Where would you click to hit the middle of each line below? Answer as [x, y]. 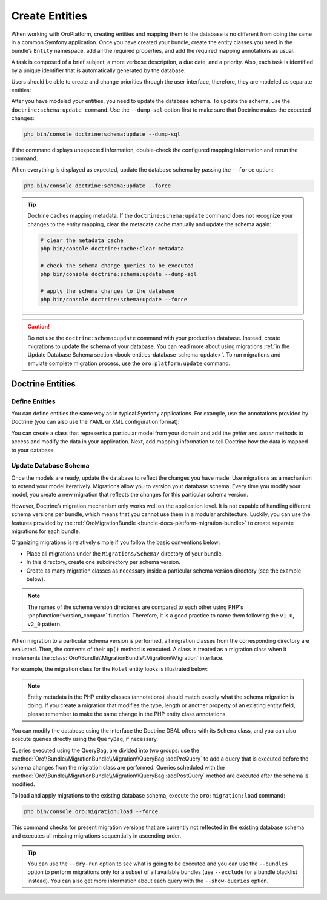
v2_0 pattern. [45, 624]
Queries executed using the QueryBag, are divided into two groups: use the [105, 750]
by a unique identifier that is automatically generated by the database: [98, 70]
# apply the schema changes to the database [107, 291]
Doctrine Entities [43, 384]
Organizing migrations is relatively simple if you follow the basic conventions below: [116, 542]
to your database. [33, 450]
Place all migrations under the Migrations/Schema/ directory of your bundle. [125, 553]
